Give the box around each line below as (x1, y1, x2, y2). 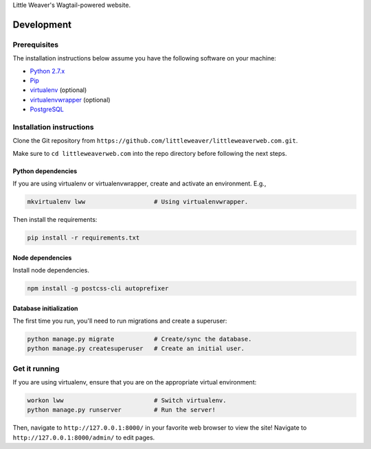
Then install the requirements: (12, 216, 98, 223)
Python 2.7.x (30, 67, 65, 75)
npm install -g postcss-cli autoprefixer (27, 284, 169, 292)
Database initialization (12, 304, 78, 312)
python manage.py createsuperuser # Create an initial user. (27, 345, 245, 353)
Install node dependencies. (12, 266, 89, 274)
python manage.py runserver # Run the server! (27, 406, 216, 414)
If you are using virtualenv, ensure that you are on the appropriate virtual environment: (12, 378, 257, 387)
